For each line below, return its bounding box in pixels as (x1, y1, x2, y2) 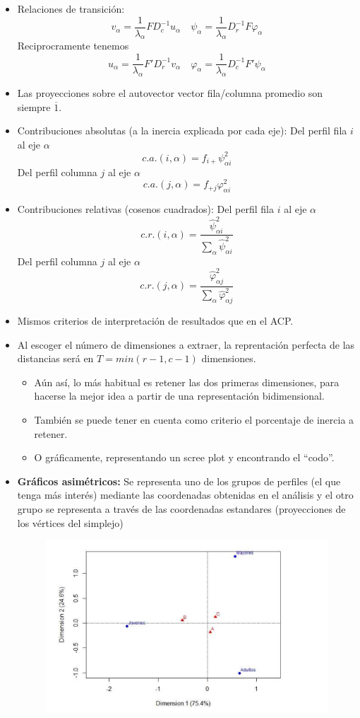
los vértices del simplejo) (17, 515, 124, 530)
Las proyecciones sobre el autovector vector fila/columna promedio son (17, 85, 323, 100)
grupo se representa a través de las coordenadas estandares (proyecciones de (17, 501, 346, 516)
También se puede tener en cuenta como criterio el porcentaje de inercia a (34, 412, 354, 427)
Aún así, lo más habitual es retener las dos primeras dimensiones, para (34, 374, 340, 389)
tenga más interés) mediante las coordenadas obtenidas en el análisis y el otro (17, 487, 354, 502)
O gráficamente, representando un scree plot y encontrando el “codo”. (34, 450, 335, 465)
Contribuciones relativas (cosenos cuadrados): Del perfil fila (17, 202, 274, 216)
